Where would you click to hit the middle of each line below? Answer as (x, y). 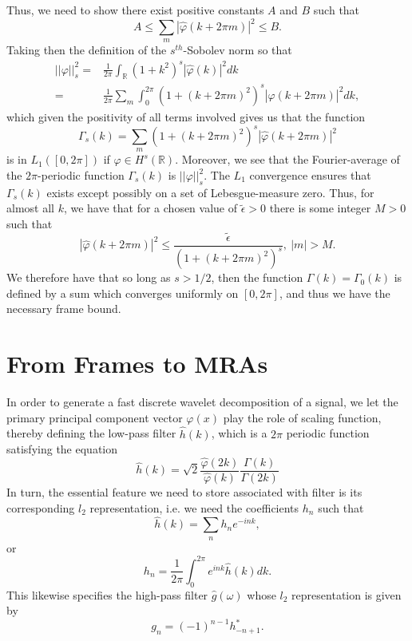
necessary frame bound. (64, 309)
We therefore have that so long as (89, 277)
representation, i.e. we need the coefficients (194, 507)
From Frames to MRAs (137, 364)
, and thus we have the (335, 293)
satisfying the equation (62, 449)
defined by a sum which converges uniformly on (123, 293)
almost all (30, 208)
